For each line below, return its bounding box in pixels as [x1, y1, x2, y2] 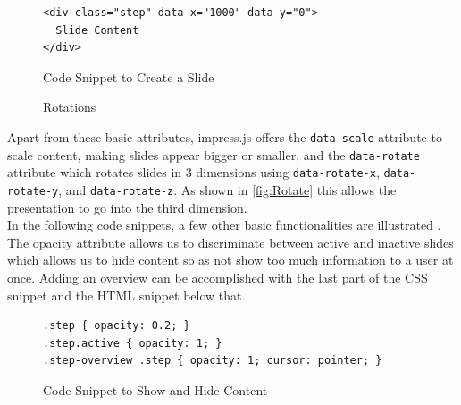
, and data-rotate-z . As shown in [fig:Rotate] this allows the [58, 180, 397, 198]
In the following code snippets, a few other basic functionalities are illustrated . [7, 215, 441, 234]
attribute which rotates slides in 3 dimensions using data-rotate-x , [7, 163, 380, 181]
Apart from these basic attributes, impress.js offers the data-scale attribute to [7, 127, 442, 146]
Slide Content [55, 23, 139, 37]
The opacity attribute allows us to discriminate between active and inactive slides [7, 232, 454, 251]
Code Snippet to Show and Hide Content [43, 380, 268, 399]
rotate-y [7, 184, 59, 198]
